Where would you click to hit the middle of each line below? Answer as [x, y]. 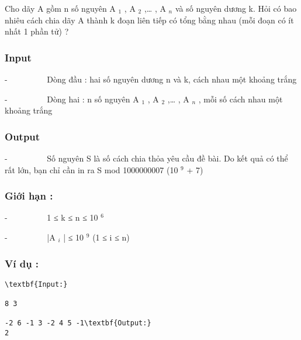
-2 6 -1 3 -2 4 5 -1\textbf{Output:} [78, 323]
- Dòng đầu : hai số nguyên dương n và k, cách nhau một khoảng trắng [151, 79]
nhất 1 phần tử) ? [37, 31]
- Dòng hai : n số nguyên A [72, 99]
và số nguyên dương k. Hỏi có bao [236, 8]
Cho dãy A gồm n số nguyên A [60, 8]
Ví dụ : [22, 263]
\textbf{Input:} [36, 284]
